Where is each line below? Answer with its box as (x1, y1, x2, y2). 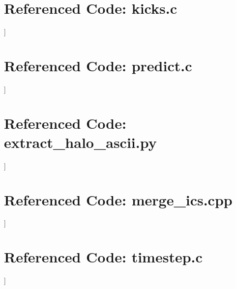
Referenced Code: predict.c (4, 55, 192, 75)
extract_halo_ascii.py (4, 132, 157, 152)
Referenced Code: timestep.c (4, 247, 203, 267)
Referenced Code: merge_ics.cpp (4, 189, 233, 209)
